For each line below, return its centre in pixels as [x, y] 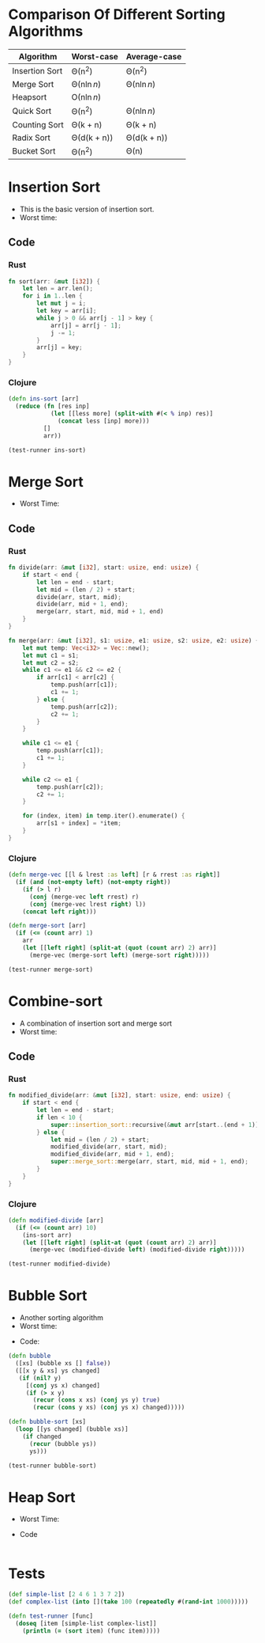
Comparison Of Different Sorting [117, 15]
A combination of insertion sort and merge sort [95, 1023]
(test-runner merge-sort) [50, 969]
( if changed [42, 1436]
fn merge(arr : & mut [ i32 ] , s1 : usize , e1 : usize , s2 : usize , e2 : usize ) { [134, 640]
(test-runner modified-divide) [60, 1264]
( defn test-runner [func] [50, 1616]
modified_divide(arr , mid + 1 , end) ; [112, 1154]
